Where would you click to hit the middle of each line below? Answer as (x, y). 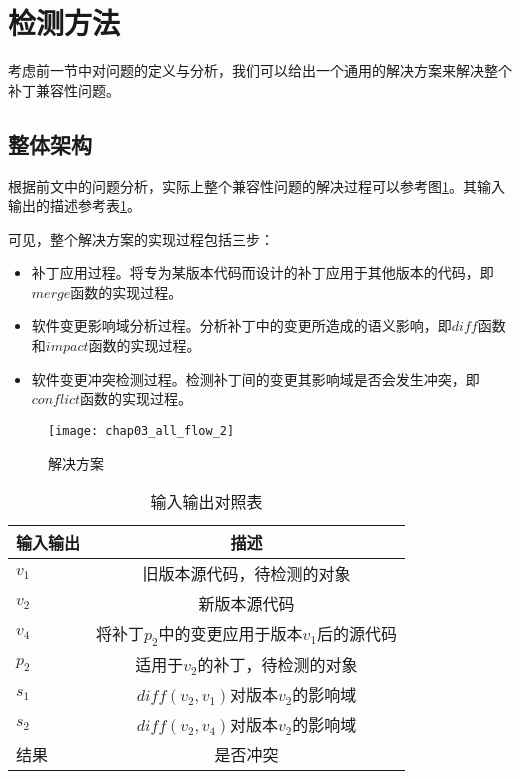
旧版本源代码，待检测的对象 (246, 574)
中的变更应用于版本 (230, 634)
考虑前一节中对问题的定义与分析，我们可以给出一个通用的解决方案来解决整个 (260, 70)
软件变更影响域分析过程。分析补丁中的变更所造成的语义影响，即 (241, 325)
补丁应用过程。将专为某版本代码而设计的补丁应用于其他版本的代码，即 (262, 272)
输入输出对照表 (206, 502)
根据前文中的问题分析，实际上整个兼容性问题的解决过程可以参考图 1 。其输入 (256, 185)
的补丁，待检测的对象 (277, 665)
